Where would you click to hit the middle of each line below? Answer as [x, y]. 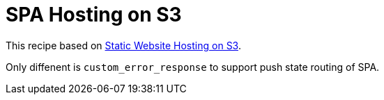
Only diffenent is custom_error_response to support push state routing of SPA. [193, 67]
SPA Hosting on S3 [94, 15]
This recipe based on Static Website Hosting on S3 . [123, 45]
